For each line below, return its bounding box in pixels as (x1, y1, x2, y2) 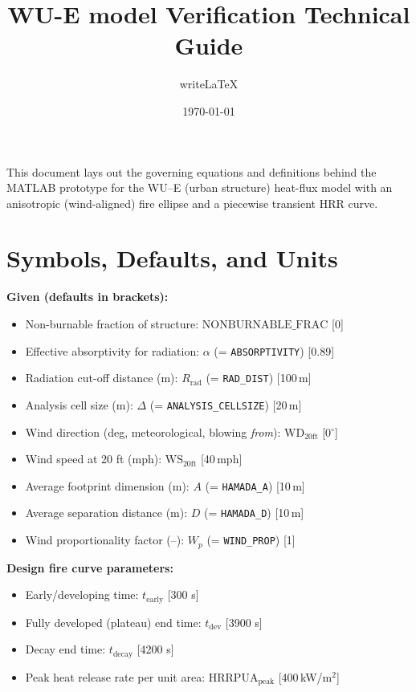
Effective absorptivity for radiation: (25, 342, 200, 359)
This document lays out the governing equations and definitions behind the (6, 163, 377, 180)
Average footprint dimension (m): (25, 477, 190, 494)
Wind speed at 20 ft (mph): (25, 450, 162, 467)
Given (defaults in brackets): (6, 288, 169, 305)
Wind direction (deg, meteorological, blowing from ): (25, 423, 281, 440)
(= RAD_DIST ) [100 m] (206, 369, 312, 386)
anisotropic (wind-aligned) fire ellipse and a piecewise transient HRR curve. (6, 194, 378, 211)
